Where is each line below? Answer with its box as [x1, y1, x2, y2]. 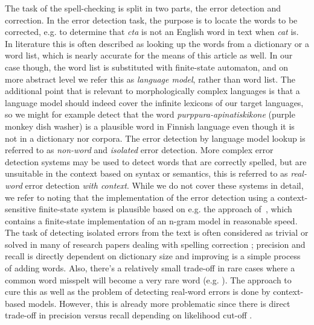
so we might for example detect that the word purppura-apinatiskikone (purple [5, 108, 295, 121]
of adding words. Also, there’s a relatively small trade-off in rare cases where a [5, 262, 295, 274]
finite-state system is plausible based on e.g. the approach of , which [39, 203, 292, 215]
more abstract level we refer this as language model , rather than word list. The [5, 72, 295, 85]
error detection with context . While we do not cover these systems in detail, [25, 178, 304, 191]
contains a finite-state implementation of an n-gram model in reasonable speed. [5, 214, 298, 227]
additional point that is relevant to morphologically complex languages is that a [5, 84, 300, 97]
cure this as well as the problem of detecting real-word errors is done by [5, 285, 271, 298]
